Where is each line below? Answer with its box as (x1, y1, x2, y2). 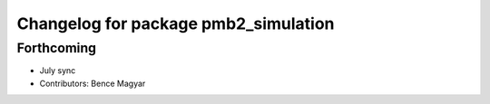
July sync (39, 65, 76, 76)
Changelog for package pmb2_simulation (16, 14, 335, 33)
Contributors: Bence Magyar (39, 78, 146, 89)
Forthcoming (16, 40, 97, 56)
